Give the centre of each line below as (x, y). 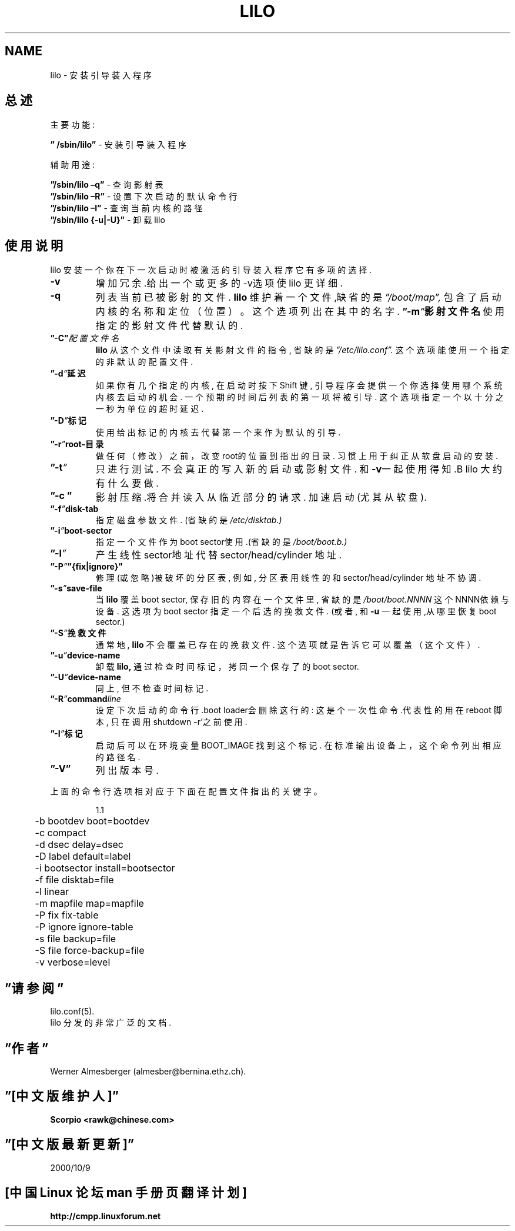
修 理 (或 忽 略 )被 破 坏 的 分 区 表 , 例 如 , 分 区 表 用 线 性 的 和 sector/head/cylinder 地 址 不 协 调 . (288, 578)
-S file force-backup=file (90, 951)
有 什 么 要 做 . (127, 483)
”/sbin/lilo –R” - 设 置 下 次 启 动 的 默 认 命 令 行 (144, 197)
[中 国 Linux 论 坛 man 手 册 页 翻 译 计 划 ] (126, 1193)
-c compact (61, 833)
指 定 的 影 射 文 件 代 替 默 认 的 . (169, 326)
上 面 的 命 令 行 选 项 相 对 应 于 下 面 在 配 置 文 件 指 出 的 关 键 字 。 (186, 791)
